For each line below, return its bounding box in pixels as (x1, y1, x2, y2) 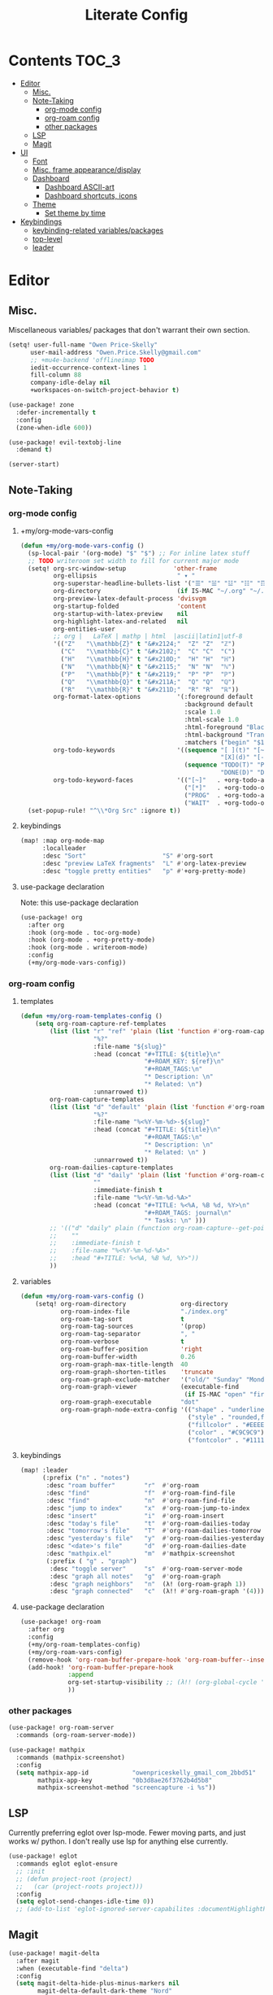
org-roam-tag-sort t (60, 1315, 184, 1323)
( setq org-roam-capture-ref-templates (35, 1019, 167, 1028)
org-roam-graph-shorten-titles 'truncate (60, 1368, 214, 1376)
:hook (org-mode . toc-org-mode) (28, 928, 141, 936)
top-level (32, 234, 63, 243)
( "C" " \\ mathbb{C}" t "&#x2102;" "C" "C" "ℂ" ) (60, 648, 236, 656)
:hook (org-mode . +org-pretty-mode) (28, 936, 156, 945)
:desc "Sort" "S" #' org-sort (41, 852, 214, 860)
